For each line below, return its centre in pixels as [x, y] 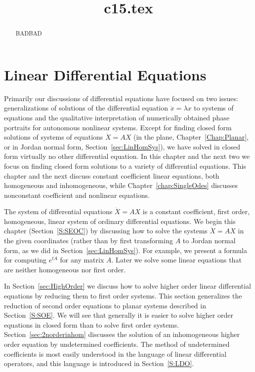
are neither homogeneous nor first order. [65, 269]
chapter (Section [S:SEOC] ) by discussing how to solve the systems [106, 231]
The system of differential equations [58, 211]
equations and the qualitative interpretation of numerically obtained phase [117, 117]
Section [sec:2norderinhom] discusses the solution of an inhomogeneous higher [122, 334]
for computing [25, 260]
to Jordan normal [209, 241]
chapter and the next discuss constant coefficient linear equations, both [112, 175]
